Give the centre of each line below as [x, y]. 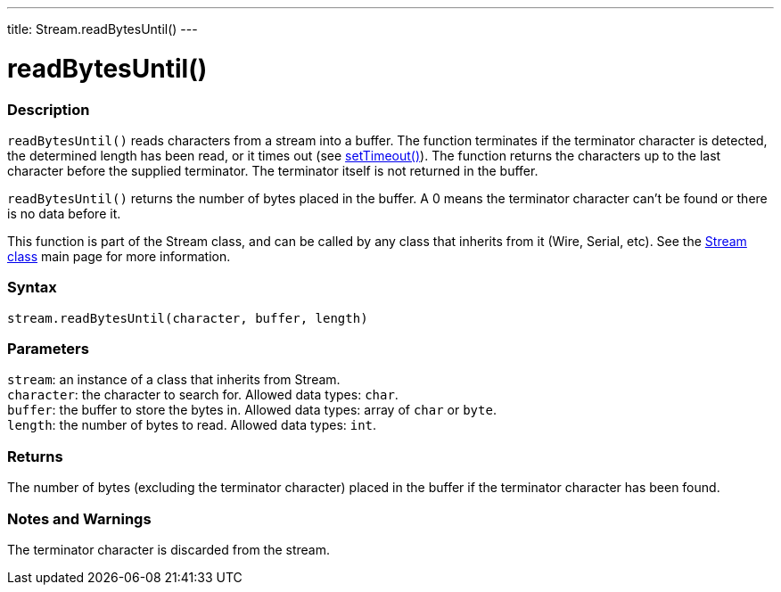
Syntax [32, 288]
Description [49, 109]
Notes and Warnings [79, 518]
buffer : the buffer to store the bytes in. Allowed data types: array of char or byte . [252, 410]
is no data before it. [64, 213]
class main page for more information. [119, 256]
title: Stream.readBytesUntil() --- [103, 29]
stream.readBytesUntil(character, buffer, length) [188, 318]
